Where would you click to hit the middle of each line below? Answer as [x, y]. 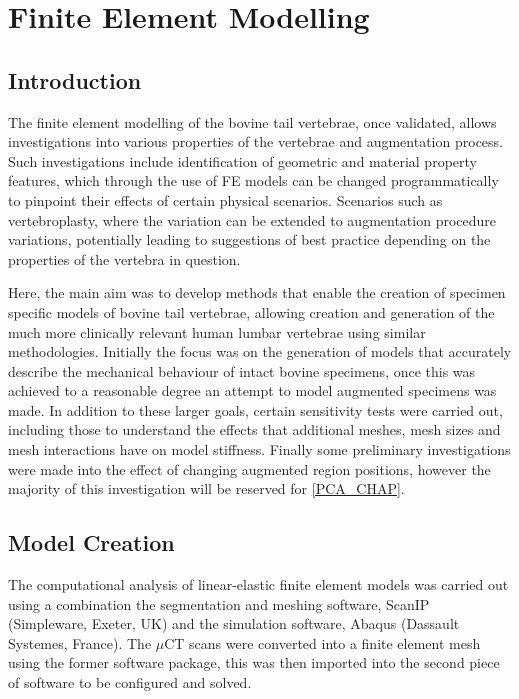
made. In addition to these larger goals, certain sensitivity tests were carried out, [255, 409]
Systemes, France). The [80, 642]
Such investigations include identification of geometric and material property [242, 160]
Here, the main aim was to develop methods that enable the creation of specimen [257, 292]
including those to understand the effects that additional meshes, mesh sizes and [254, 429]
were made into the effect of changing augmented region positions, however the [249, 468]
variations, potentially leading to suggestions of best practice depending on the [249, 239]
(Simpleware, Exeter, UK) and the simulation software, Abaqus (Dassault [234, 623]
